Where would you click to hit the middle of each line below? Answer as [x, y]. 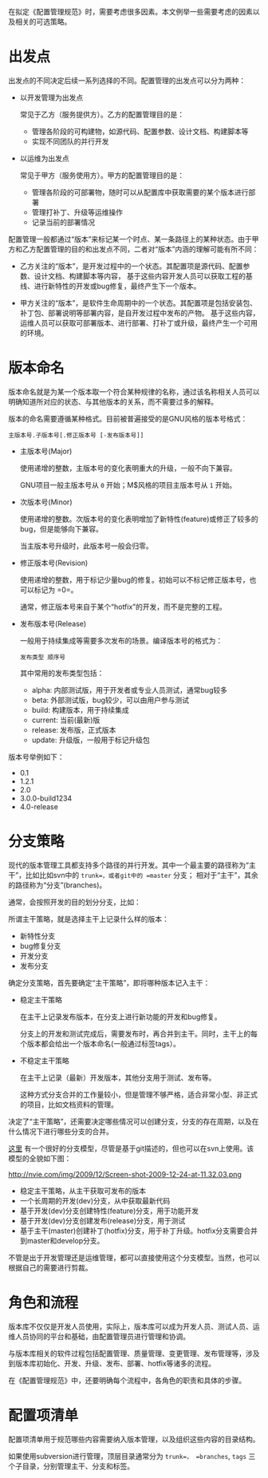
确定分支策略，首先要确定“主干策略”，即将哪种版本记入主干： [109, 982]
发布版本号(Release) [53, 623]
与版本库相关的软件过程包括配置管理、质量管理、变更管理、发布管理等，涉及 [134, 1353]
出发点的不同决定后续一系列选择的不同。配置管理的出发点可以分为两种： [127, 80]
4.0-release [39, 806]
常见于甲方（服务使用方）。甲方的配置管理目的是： [102, 175]
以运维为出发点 [44, 158]
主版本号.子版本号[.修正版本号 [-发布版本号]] [76, 435]
